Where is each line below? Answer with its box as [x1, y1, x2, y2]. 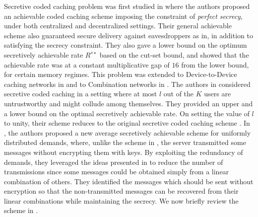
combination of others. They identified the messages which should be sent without [4, 176, 254, 186]
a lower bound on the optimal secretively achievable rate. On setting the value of [4, 108, 250, 118]
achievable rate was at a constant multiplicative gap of [4, 59, 170, 70]
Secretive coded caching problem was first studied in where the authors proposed [4, 1, 250, 11]
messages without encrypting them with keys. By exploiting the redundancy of [4, 146, 243, 157]
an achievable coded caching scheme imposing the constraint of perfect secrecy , [4, 10, 243, 21]
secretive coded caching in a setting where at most [4, 88, 157, 99]
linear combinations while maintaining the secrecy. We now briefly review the [4, 195, 239, 206]
